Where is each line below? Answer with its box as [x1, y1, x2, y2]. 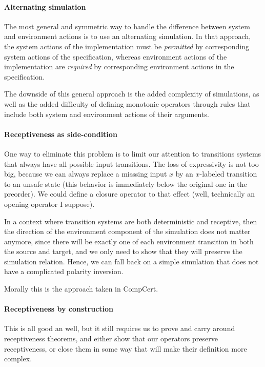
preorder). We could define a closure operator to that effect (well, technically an [4, 188, 255, 199]
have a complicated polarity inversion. [4, 266, 124, 277]
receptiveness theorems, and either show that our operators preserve [4, 333, 218, 344]
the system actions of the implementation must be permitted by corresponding [4, 41, 249, 51]
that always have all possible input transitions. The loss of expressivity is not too [4, 158, 259, 169]
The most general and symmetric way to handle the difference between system [4, 21, 250, 31]
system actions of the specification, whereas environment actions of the [4, 51, 227, 62]
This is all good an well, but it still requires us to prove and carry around [4, 323, 235, 334]
